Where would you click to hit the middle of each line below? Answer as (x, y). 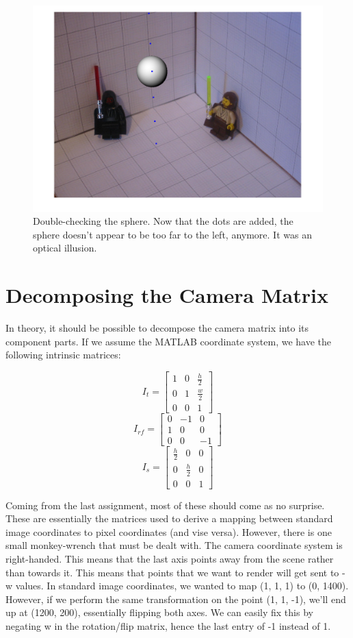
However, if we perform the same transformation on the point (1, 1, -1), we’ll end (176, 599)
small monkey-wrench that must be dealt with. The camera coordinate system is (174, 545)
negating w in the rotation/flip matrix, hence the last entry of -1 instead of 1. (168, 625)
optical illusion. (65, 248)
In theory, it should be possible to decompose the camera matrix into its (157, 328)
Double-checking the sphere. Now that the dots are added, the (163, 221)
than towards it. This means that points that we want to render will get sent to (172, 572)
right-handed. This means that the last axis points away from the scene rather (170, 558)
